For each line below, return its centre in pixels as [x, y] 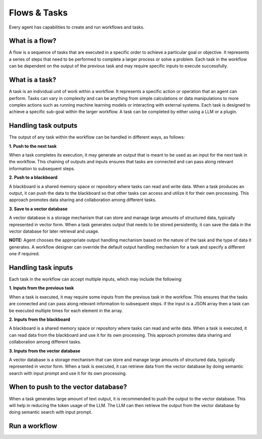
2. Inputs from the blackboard [40, 319]
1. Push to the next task [33, 146]
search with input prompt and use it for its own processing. [68, 373]
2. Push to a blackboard [33, 177]
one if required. [24, 254]
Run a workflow [33, 426]
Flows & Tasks [38, 13]
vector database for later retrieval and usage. [54, 231]
